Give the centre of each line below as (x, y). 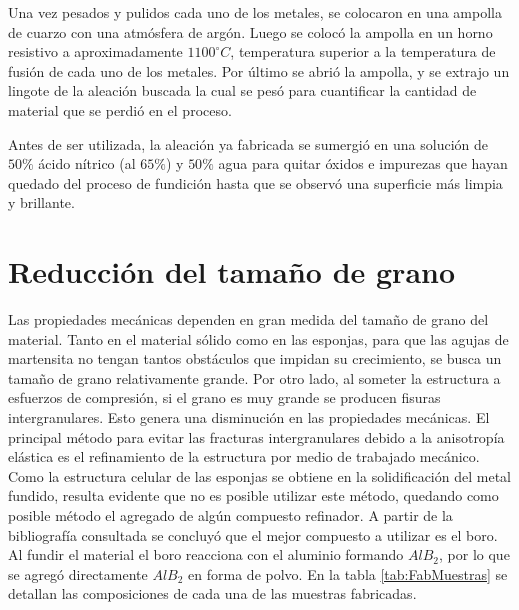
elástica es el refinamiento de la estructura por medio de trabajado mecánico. (244, 456)
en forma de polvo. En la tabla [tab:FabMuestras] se (348, 573)
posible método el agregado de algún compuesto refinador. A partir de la (230, 515)
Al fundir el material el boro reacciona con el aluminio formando (206, 554)
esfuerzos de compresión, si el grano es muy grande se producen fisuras (224, 397)
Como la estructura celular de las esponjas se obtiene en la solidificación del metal (259, 475)
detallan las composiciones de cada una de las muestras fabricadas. (212, 593)
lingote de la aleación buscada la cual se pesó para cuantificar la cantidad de (242, 90)
